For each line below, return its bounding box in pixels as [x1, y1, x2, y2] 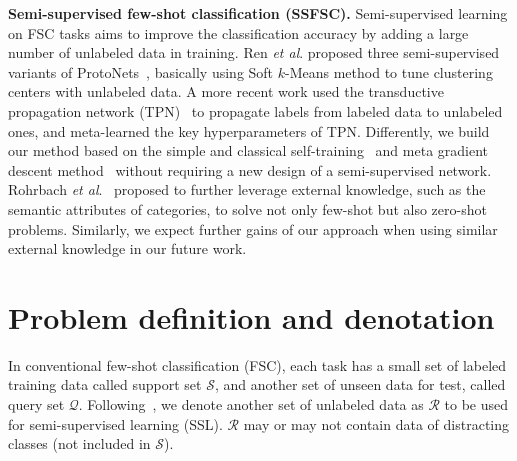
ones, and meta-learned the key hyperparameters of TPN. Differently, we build [8, 120, 490, 141]
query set [8, 394, 65, 415]
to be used [444, 394, 509, 415]
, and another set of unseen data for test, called [214, 374, 506, 395]
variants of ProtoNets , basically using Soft [8, 61, 274, 82]
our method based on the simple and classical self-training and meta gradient [8, 140, 489, 161]
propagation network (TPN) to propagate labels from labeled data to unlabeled [8, 100, 503, 121]
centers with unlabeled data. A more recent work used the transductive [8, 81, 444, 102]
